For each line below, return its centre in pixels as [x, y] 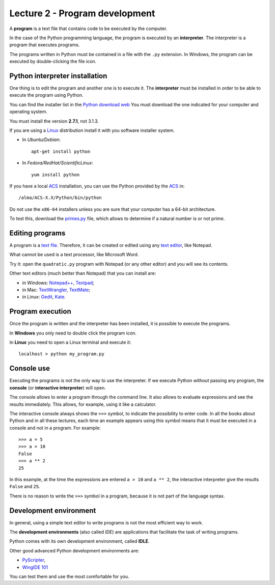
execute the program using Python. [46, 95]
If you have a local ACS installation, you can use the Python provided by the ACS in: [97, 186]
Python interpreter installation [58, 76]
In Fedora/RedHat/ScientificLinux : [58, 163]
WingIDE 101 [35, 567]
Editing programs [37, 233]
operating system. [29, 112]
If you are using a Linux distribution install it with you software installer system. [92, 130]
